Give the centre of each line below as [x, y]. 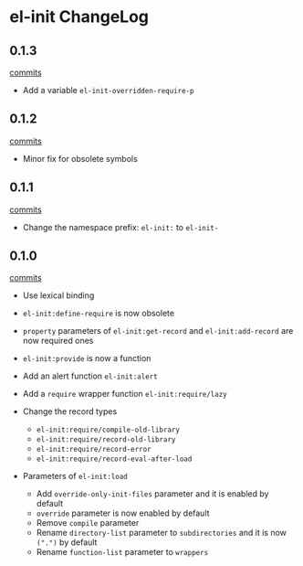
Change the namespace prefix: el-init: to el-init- [120, 227]
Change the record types [70, 411]
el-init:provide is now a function [87, 358]
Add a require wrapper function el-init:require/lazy [125, 394]
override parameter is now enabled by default [123, 513]
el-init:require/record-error [94, 450]
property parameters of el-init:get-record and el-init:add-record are [158, 331]
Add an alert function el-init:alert [90, 376]
